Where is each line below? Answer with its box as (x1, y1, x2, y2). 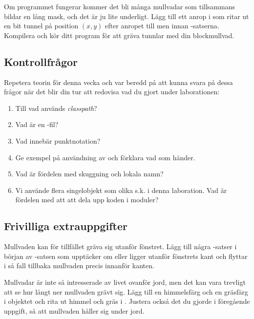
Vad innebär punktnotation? (15, 135, 101, 146)
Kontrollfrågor (4, 54, 78, 69)
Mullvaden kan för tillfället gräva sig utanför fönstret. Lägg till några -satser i (4, 241, 237, 252)
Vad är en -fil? (15, 119, 59, 129)
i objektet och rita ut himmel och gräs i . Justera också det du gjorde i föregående (4, 296, 250, 306)
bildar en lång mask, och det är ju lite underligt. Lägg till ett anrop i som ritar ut (4, 11, 249, 21)
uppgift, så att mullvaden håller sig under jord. (4, 305, 145, 316)
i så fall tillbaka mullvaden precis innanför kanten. (4, 260, 154, 271)
